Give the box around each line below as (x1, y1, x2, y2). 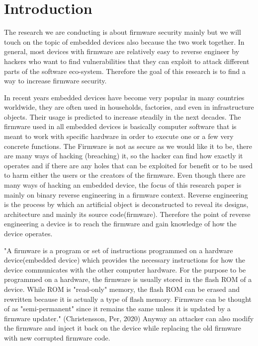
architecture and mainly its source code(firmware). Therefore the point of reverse (4, 208, 251, 219)
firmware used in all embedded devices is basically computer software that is (4, 121, 237, 132)
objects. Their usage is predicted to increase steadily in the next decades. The (4, 111, 241, 122)
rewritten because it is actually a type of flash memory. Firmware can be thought (4, 293, 252, 304)
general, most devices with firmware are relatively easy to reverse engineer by (4, 46, 240, 57)
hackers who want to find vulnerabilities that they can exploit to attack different (4, 56, 250, 66)
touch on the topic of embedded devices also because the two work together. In (4, 36, 245, 47)
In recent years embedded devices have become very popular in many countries (4, 92, 245, 102)
